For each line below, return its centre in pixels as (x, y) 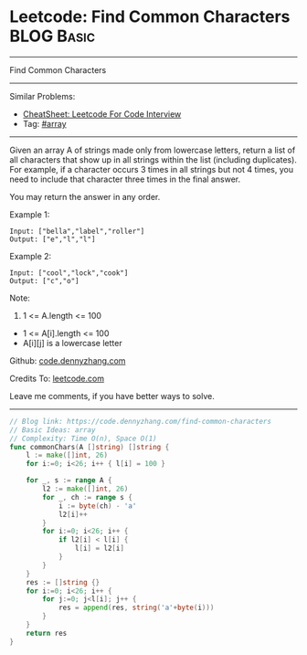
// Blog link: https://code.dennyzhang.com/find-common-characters (141, 421)
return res (47, 633)
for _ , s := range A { (69, 481)
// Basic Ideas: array (53, 430)
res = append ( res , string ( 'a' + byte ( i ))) (136, 608)
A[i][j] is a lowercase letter (72, 343)
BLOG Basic (53, 36)
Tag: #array (44, 123)
